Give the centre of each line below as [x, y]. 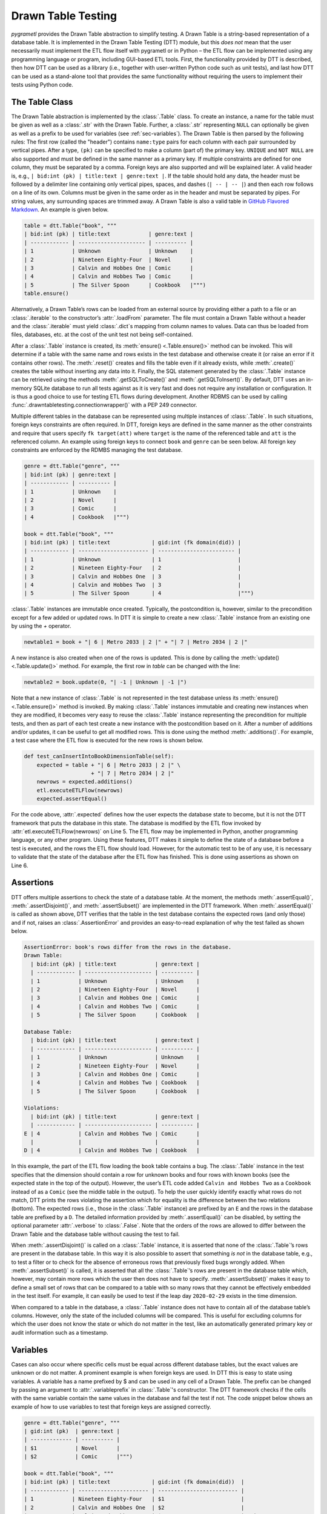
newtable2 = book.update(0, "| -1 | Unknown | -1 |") [105, 682]
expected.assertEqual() [72, 799]
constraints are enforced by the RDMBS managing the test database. [97, 450]
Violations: [42, 1108]
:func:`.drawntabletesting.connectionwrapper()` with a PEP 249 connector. [104, 405]
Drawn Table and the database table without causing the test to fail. [95, 1234]
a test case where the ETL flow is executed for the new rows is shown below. [107, 740]
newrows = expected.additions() [85, 782]
